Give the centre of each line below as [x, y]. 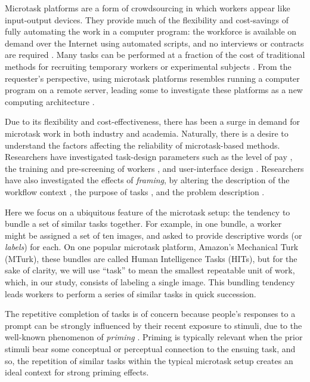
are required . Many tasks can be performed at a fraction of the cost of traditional [155, 55]
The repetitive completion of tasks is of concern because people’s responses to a [150, 314]
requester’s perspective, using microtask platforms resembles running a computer [152, 78]
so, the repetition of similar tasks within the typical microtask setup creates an [149, 360]
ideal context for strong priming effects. [77, 372]
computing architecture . [50, 101]
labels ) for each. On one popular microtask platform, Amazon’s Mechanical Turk [152, 247]
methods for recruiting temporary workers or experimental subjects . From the [148, 66]
